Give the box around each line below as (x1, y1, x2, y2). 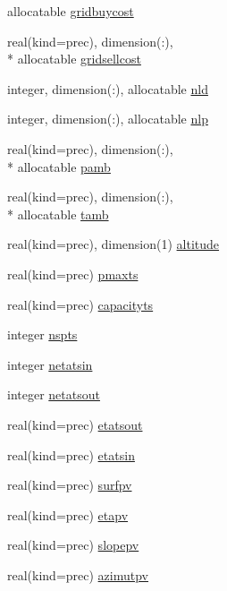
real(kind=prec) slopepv (7, 535, 139, 554)
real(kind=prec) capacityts (7, 295, 154, 313)
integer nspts (7, 325, 78, 344)
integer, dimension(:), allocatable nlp (7, 109, 208, 128)
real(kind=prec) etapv (7, 505, 129, 524)
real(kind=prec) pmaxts (7, 264, 139, 283)
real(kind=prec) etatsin (7, 445, 135, 464)
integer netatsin (7, 355, 93, 373)
